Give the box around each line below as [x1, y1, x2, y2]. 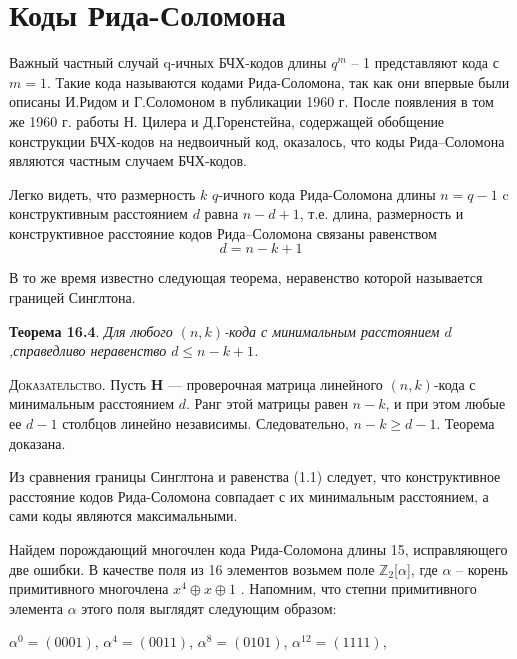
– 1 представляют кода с [351, 52, 499, 73]
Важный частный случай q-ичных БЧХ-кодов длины [9, 52, 327, 73]
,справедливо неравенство [9, 340, 167, 361]
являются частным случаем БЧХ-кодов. [9, 150, 247, 171]
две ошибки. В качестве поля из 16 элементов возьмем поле [9, 558, 375, 579]
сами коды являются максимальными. [9, 505, 238, 526]
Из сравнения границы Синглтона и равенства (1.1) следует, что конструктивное [9, 466, 501, 487]
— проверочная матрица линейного [168, 373, 383, 394]
